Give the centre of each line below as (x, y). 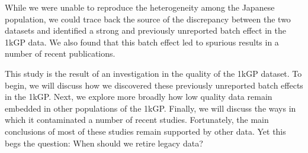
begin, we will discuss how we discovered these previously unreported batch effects (154, 85)
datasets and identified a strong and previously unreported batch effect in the (145, 30)
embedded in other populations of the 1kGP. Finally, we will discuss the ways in (150, 108)
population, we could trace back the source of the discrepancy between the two (148, 19)
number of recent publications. (60, 53)
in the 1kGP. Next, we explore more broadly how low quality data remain (139, 97)
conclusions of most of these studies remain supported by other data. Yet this (145, 131)
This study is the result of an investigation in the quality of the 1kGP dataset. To (153, 73)
